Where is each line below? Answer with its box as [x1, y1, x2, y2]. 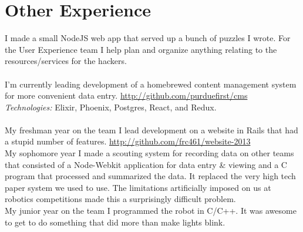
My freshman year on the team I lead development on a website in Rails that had [5, 123, 298, 136]
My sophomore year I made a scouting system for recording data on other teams [5, 147, 294, 159]
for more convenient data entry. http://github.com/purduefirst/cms [5, 89, 248, 102]
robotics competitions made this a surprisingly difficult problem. [5, 193, 236, 205]
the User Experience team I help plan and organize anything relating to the [5, 43, 277, 55]
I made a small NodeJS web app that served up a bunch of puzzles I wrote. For [5, 32, 291, 44]
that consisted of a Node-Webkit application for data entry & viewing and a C [5, 158, 287, 170]
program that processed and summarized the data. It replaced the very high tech [5, 170, 296, 182]
